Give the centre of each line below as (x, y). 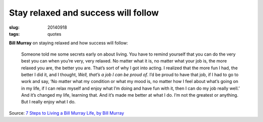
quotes (55, 34)
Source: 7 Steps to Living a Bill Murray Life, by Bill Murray (66, 113)
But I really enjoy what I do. (48, 102)
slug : (14, 27)
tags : (14, 34)
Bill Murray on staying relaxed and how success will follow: (69, 43)
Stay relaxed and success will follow (84, 13)
